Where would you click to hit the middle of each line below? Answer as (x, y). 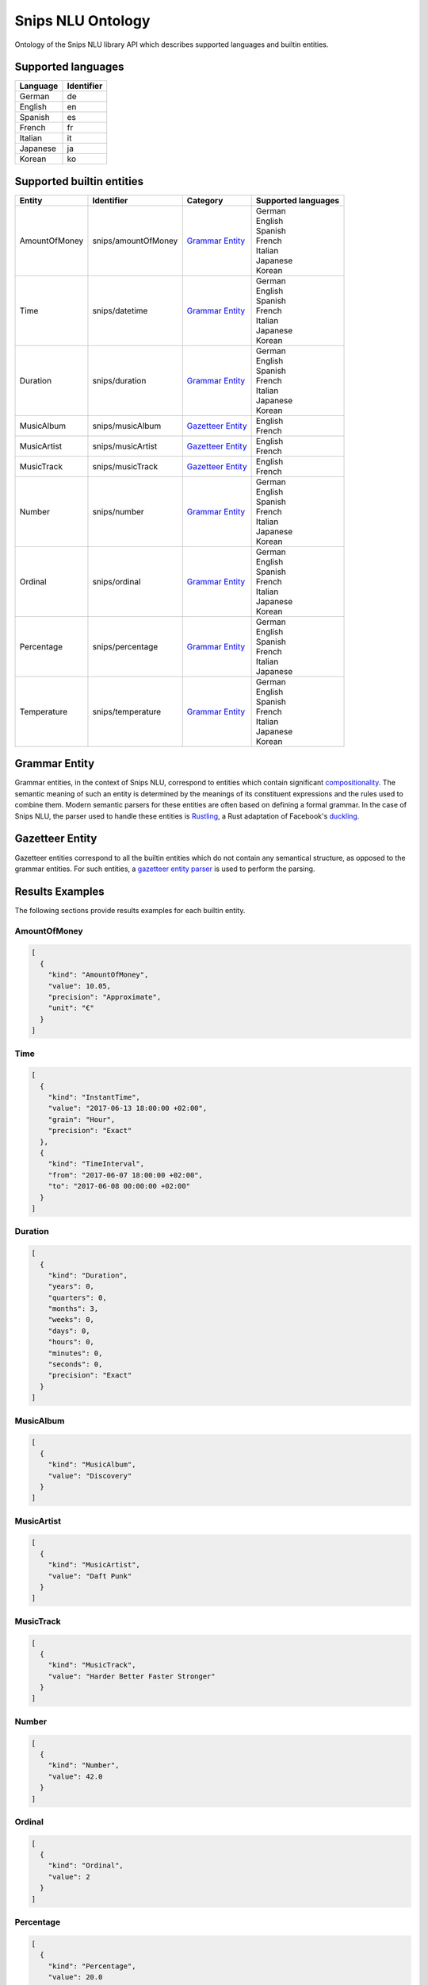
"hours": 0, (71, 1342)
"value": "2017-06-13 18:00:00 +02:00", (128, 1108)
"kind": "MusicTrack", (92, 1665)
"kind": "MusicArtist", (94, 1565)
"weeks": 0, (71, 1320)
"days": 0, (69, 1331)
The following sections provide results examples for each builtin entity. (130, 910)
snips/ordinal (117, 581)
